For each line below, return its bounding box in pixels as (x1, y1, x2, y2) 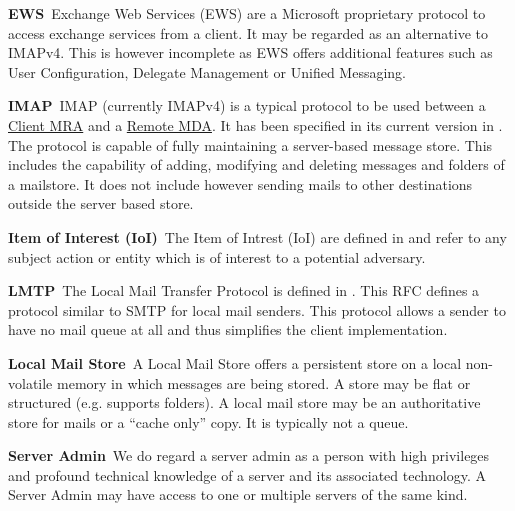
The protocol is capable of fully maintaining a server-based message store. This (8, 134, 493, 155)
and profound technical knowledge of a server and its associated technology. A (8, 464, 486, 485)
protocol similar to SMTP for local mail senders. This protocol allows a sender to (8, 299, 506, 320)
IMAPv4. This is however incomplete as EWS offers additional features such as (8, 42, 493, 63)
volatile (8, 372, 53, 393)
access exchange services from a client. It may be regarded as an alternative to (8, 22, 488, 43)
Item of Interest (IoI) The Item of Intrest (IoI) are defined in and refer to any (8, 226, 507, 247)
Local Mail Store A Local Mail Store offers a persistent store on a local (8, 352, 462, 373)
